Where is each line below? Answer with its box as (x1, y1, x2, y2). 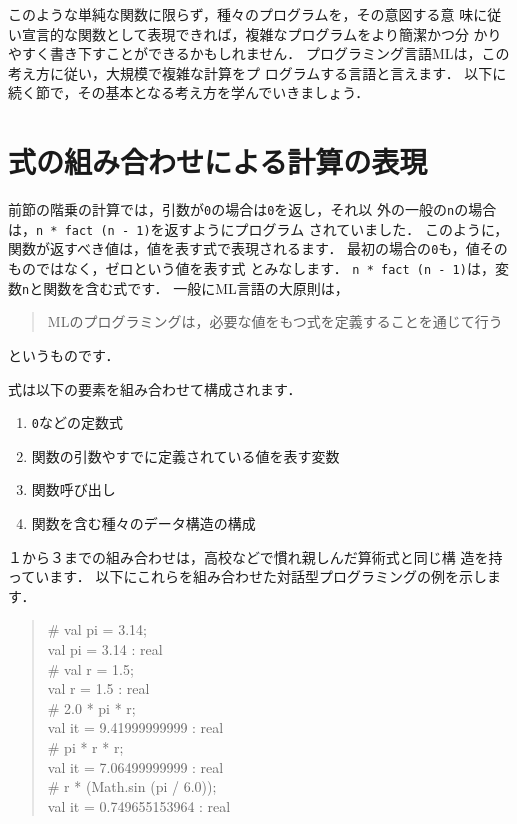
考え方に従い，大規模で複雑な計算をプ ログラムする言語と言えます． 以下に (8, 62, 507, 83)
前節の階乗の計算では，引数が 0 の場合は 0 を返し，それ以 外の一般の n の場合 (8, 199, 497, 220)
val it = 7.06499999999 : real (47, 756, 224, 777)
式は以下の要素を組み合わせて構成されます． (8, 378, 302, 399)
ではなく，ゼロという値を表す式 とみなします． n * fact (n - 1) (35, 258, 467, 279)
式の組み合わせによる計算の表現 (8, 141, 428, 182)
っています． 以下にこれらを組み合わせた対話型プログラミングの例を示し (8, 566, 488, 587)
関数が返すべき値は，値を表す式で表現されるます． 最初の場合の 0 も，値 (8, 238, 480, 259)
